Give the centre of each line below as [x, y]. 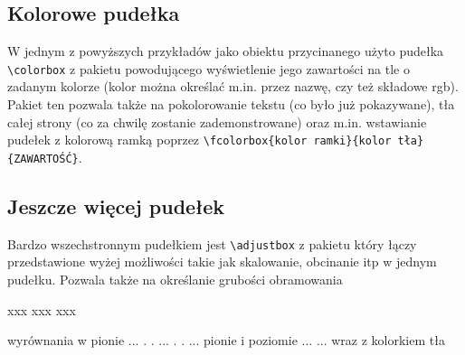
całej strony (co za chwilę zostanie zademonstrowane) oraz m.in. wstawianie [217, 121]
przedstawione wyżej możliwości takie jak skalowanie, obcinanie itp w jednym [222, 262]
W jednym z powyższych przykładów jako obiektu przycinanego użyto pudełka [226, 51]
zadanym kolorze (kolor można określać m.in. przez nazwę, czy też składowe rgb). [233, 86]
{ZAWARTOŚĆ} [43, 159]
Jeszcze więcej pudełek [116, 206]
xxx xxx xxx [42, 309]
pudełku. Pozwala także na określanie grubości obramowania [175, 279]
